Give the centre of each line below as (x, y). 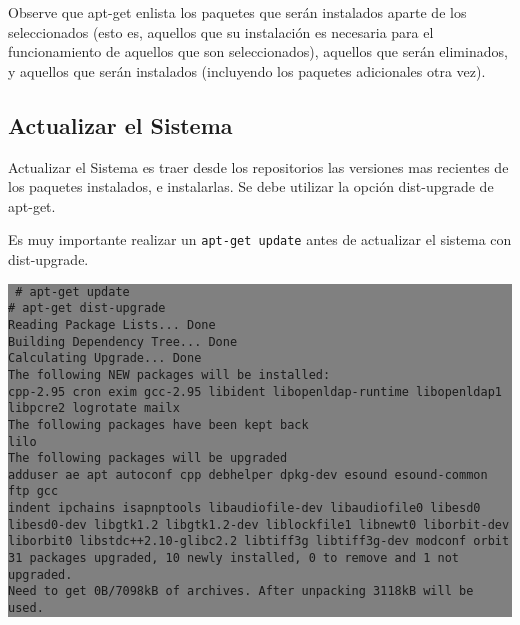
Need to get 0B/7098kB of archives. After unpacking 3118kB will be (241, 591)
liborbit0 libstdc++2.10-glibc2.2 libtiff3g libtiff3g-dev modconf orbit (259, 541)
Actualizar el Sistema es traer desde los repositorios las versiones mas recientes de (258, 166)
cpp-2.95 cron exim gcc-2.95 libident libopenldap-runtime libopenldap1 (255, 391)
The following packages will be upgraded (148, 458)
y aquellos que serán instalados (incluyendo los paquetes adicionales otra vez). (247, 70)
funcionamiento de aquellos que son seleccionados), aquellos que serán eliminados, (258, 51)
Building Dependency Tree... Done (123, 341)
